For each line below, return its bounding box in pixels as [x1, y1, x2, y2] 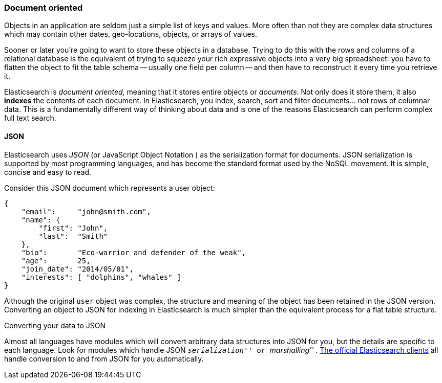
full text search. [4, 114, 56, 123]
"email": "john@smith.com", [21, 207, 151, 216]
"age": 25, [21, 256, 91, 265]
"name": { [21, 215, 60, 224]
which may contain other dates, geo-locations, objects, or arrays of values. [4, 30, 258, 39]
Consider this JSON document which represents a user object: [4, 183, 215, 192]
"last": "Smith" [38, 232, 108, 240]
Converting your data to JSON [4, 321, 106, 330]
